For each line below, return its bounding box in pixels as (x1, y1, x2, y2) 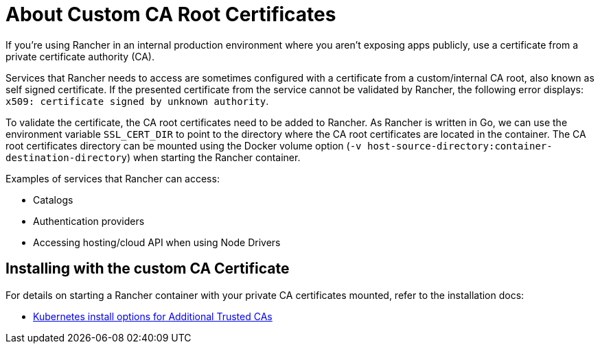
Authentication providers (33, 215, 145, 227)
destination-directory (5, 152, 128, 163)
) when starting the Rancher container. (127, 151, 301, 163)
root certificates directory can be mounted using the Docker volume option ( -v (5, 139, 362, 152)
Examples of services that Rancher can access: (5, 172, 220, 184)
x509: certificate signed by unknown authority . (5, 95, 269, 107)
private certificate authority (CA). (5, 50, 155, 62)
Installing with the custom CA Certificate (5, 260, 290, 278)
